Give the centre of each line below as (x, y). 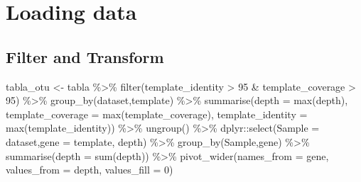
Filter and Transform (85, 56)
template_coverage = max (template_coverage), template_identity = (157, 114)
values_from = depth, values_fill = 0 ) (90, 170)
